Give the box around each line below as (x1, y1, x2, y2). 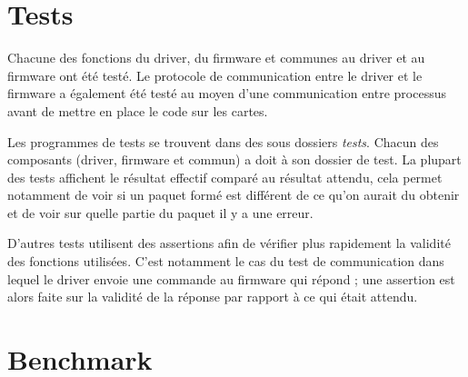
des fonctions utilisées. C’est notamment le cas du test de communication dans (7, 252, 444, 271)
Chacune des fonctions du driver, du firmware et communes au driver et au (7, 48, 425, 67)
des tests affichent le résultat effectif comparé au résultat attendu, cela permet (7, 167, 443, 186)
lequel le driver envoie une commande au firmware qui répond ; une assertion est (7, 269, 455, 288)
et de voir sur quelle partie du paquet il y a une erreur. (7, 203, 314, 222)
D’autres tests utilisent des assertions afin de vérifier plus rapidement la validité (7, 233, 451, 253)
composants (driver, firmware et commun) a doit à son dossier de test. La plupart (7, 150, 462, 169)
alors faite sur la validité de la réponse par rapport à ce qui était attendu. (7, 287, 418, 306)
